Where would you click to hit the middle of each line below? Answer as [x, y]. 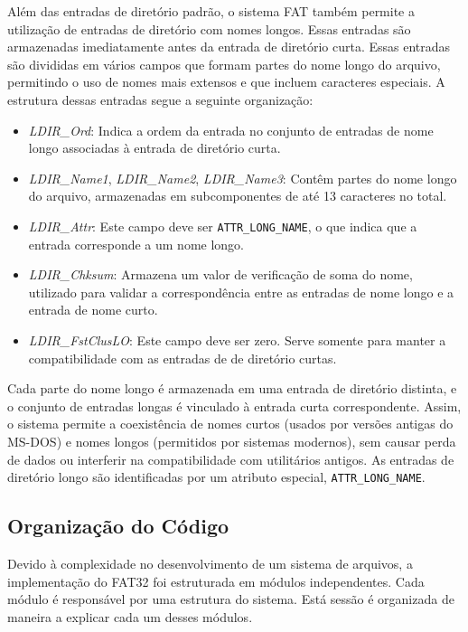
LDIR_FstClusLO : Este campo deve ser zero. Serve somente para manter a [237, 340]
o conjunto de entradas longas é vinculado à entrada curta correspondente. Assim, [234, 406]
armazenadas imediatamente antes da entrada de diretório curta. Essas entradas [229, 47]
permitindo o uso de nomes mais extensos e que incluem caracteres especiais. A [226, 82]
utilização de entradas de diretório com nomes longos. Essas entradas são [209, 28]
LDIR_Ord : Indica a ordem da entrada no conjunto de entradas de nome [231, 130]
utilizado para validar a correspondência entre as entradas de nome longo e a [241, 292]
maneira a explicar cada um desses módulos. [130, 616]
